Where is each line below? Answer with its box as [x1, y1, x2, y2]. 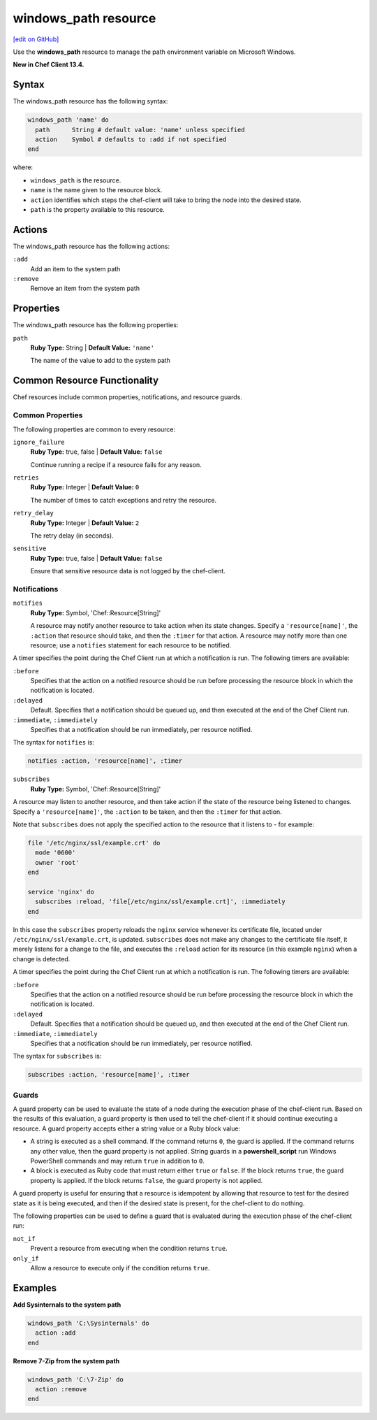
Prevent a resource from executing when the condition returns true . [30, 1245, 228, 1253]
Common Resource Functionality [13, 375, 159, 387]
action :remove [35, 1385, 87, 1393]
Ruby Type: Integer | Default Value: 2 [30, 518, 140, 527]
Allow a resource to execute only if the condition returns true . [30, 1263, 210, 1272]
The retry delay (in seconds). [30, 531, 114, 540]
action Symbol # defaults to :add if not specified [35, 136, 227, 143]
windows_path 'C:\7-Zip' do [27, 1375, 124, 1384]
